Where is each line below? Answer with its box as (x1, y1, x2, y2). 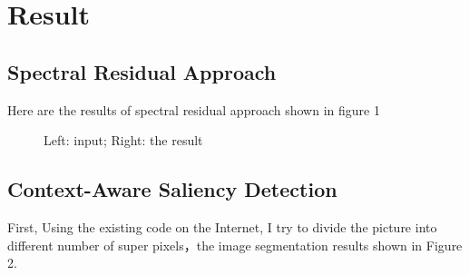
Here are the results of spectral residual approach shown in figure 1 (7, 100, 380, 119)
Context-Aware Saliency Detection (7, 175, 337, 203)
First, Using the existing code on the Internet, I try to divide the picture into (7, 217, 437, 236)
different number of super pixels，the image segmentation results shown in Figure (7, 235, 463, 254)
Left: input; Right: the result (44, 131, 203, 150)
